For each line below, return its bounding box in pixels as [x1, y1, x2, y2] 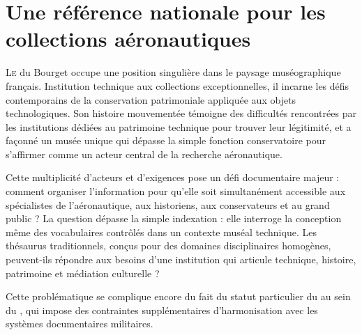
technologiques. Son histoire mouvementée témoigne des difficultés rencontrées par [6, 106, 356, 120]
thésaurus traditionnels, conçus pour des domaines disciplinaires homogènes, [6, 238, 331, 253]
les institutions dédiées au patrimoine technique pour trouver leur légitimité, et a [6, 119, 352, 134]
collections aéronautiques [6, 24, 251, 53]
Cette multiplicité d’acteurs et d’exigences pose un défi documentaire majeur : [6, 170, 340, 185]
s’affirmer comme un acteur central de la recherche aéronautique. [6, 146, 282, 161]
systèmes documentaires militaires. [6, 316, 153, 331]
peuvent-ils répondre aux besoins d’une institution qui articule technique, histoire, [6, 252, 356, 267]
